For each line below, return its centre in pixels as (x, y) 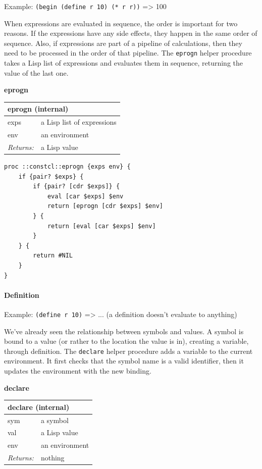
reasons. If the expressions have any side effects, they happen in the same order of (131, 33)
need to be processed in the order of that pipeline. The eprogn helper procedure (128, 53)
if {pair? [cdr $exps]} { (76, 187)
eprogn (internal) (38, 109)
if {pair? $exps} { (51, 176)
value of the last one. (36, 72)
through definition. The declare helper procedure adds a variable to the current (128, 351)
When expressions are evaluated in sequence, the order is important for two (121, 23)
